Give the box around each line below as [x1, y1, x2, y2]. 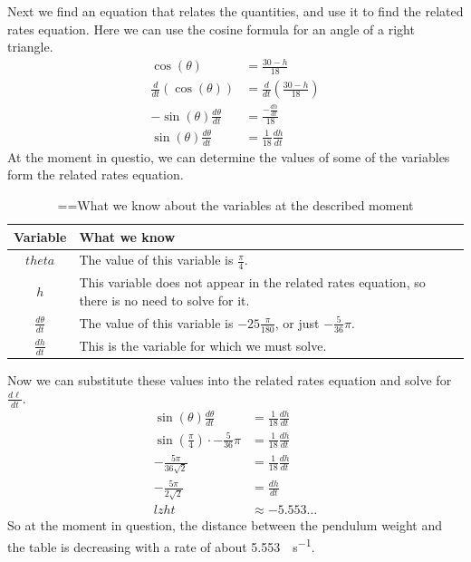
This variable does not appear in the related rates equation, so [79, 273, 426, 292]
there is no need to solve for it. [79, 291, 250, 310]
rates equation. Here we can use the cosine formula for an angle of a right [7, 19, 415, 38]
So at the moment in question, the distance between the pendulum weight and [7, 516, 443, 535]
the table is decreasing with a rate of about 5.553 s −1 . [7, 534, 315, 556]
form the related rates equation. [7, 165, 184, 184]
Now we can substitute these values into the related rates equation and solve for [7, 371, 452, 390]
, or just [274, 313, 320, 332]
